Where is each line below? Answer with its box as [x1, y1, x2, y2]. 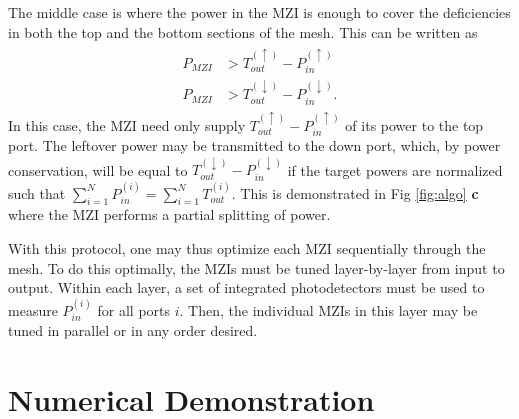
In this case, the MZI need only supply [8, 114, 246, 135]
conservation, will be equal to [8, 159, 188, 180]
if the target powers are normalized [287, 159, 503, 180]
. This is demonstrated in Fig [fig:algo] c [231, 182, 479, 203]
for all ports [97, 299, 171, 320]
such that [8, 182, 66, 203]
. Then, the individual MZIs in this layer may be [179, 299, 478, 320]
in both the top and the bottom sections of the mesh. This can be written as [8, 21, 478, 42]
